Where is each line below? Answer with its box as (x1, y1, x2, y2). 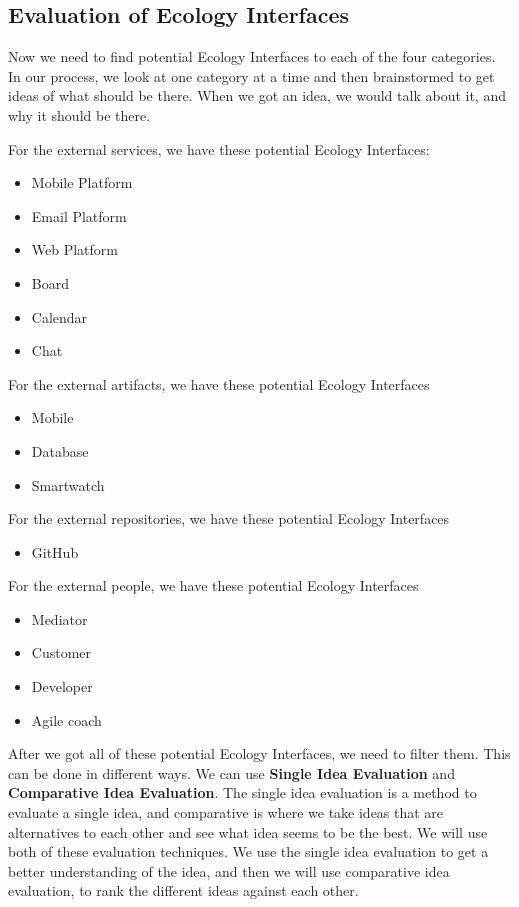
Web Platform (31, 239, 118, 260)
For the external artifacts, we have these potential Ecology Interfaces (8, 373, 430, 394)
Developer (31, 676, 93, 697)
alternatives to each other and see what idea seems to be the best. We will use (8, 821, 488, 842)
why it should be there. (8, 104, 151, 125)
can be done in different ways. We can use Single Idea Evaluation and (8, 762, 455, 783)
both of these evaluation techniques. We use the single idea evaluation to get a (8, 841, 489, 862)
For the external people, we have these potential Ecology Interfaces (8, 575, 419, 596)
